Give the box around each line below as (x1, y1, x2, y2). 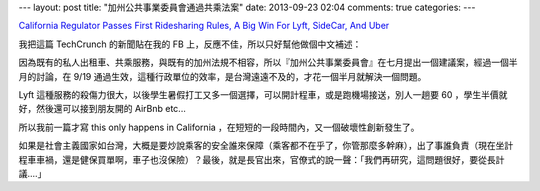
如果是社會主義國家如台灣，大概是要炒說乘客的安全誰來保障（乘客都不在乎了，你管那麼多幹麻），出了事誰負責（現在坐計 (18, 140, 514, 152)
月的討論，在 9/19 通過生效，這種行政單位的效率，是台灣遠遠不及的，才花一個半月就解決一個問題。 (18, 70, 427, 82)
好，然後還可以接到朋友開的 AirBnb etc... (18, 103, 187, 115)
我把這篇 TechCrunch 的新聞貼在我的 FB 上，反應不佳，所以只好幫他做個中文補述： (18, 38, 362, 50)
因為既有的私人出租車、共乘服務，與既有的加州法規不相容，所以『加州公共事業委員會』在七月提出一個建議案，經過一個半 (18, 56, 518, 69)
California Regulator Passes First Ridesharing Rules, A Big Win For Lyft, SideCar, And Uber (18, 20, 390, 32)
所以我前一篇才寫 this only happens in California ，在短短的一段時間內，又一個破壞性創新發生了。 (18, 121, 420, 133)
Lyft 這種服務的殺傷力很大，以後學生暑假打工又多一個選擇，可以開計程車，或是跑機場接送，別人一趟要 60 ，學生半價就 (18, 88, 508, 100)
